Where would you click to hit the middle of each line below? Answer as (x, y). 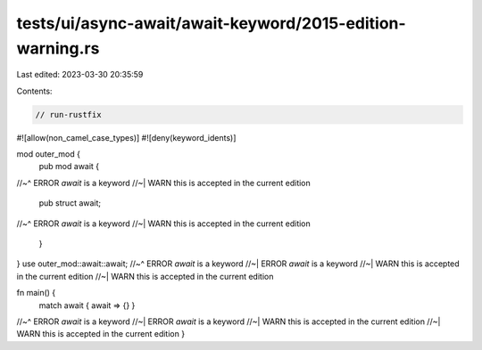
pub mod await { (69, 167)
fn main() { (36, 293)
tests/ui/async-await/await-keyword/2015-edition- (211, 23)
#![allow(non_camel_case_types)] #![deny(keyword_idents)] (126, 137)
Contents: (34, 91)
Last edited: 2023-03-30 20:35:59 (80, 75)
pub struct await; (70, 203)
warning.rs (58, 48)
